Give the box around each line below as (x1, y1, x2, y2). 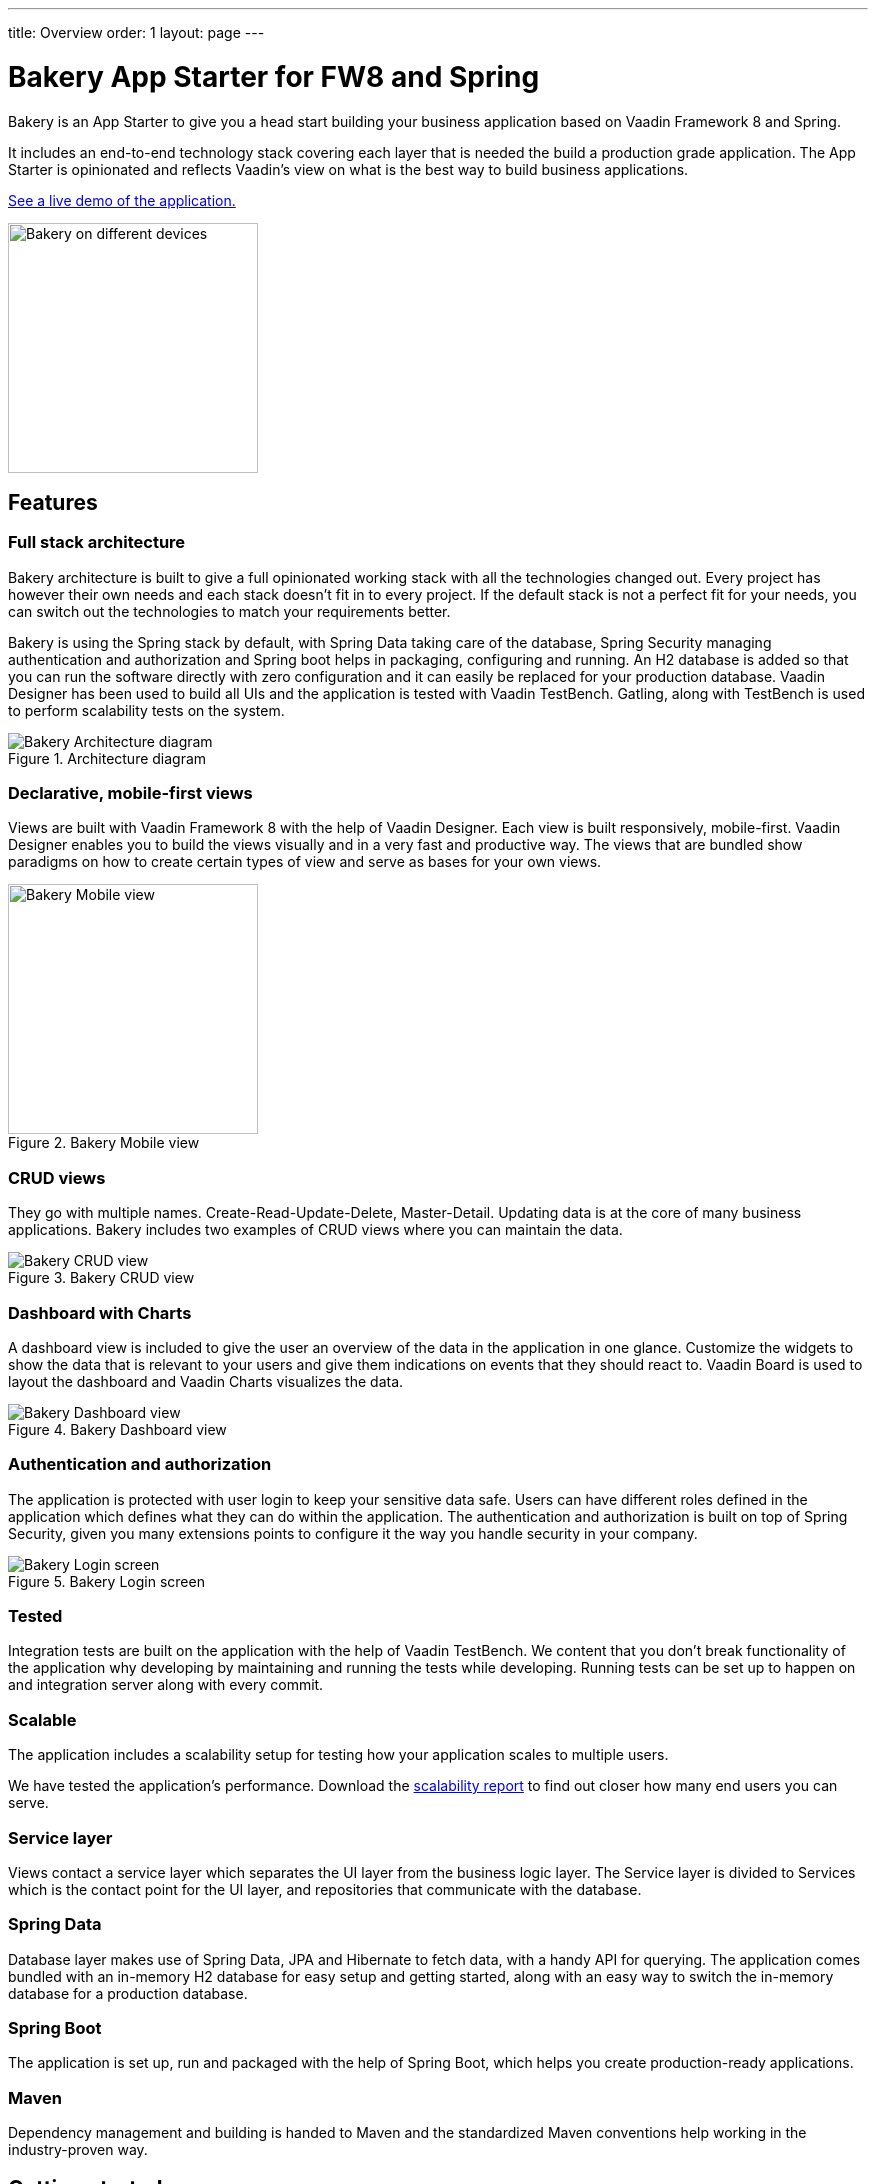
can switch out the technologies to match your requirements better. (8, 602, 451, 620)
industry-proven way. (8, 2141, 148, 2159)
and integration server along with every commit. (8, 1676, 324, 1694)
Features (8, 489, 98, 515)
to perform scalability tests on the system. (8, 701, 285, 719)
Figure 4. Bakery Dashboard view (8, 1420, 227, 1438)
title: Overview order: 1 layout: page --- (8, 24, 265, 41)
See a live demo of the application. (8, 191, 236, 209)
